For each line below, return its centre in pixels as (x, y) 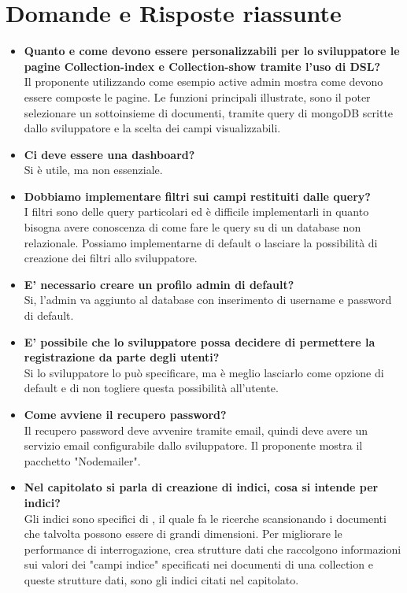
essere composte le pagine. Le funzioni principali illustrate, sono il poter (197, 96)
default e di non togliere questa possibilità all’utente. (151, 388)
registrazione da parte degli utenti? (122, 357)
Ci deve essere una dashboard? (109, 154)
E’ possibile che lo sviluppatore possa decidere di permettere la (200, 341)
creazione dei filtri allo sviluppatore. (111, 258)
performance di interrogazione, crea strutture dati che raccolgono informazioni (213, 549)
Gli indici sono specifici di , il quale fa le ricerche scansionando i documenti (205, 518)
